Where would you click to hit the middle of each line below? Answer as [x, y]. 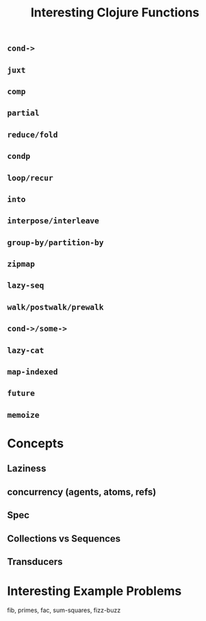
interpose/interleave [53, 221]
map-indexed [33, 372]
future [21, 393]
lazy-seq [26, 286]
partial [23, 113]
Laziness [27, 469]
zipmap [21, 264]
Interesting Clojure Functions [115, 13]
